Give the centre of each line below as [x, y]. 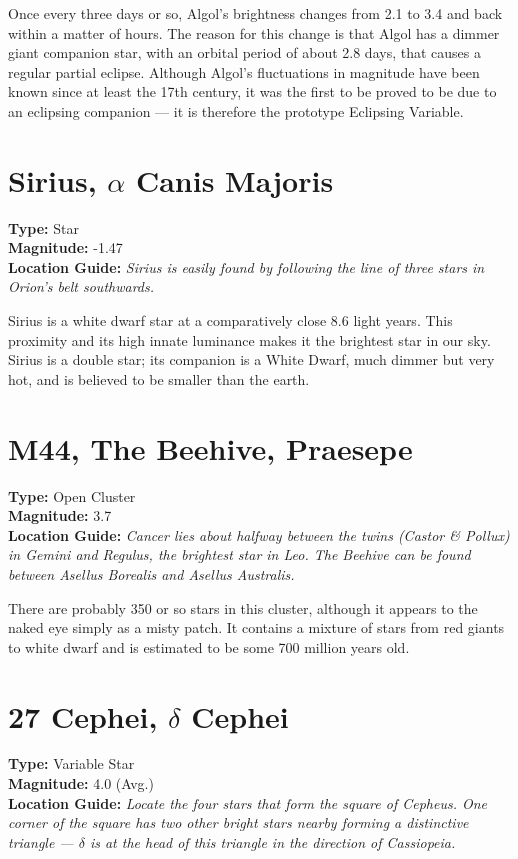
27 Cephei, [83, 715]
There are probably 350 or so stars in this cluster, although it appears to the [243, 607]
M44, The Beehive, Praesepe [210, 447]
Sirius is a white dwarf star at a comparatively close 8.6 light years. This [230, 320]
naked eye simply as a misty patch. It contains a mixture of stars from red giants [256, 627]
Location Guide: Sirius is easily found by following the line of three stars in [246, 266]
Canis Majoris [234, 179]
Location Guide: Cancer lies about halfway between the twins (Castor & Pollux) [259, 534]
